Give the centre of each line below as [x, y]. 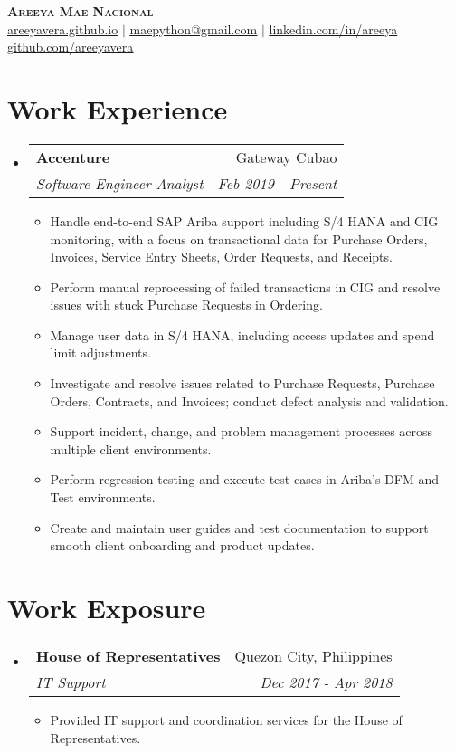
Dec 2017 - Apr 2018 [326, 682]
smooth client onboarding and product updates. [182, 545]
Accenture [73, 157]
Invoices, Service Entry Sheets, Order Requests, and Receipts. [221, 257]
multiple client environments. [131, 448]
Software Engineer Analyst [119, 183]
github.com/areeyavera [71, 47]
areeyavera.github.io [63, 29]
